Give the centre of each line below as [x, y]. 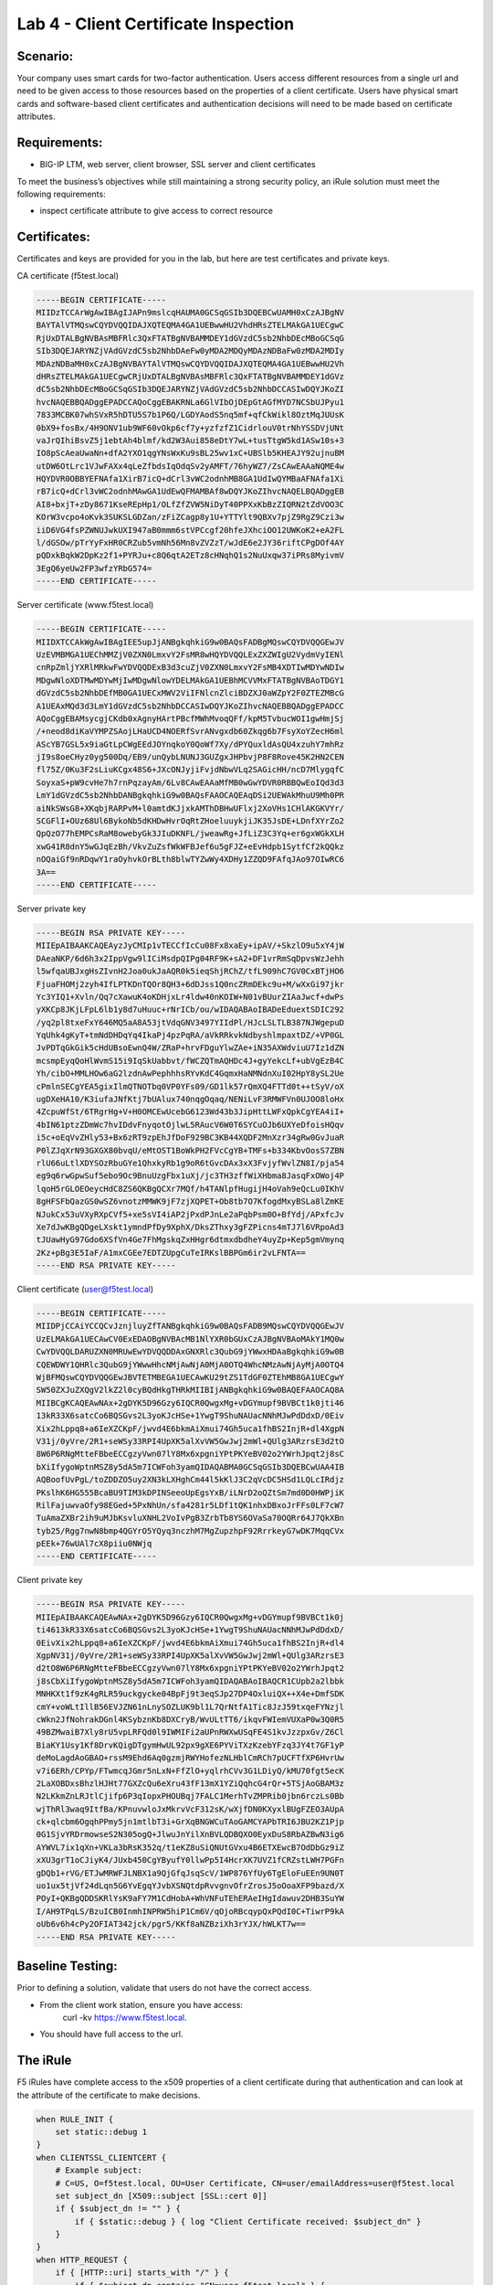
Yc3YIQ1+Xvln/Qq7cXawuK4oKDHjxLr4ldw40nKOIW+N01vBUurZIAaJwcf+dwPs [190, 997]
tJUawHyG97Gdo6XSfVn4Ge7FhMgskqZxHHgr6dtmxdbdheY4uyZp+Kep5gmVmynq [190, 1240]
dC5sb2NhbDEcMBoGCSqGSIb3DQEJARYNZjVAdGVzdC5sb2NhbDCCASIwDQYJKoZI [190, 389]
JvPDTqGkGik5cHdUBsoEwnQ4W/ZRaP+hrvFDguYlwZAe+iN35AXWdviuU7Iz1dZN [190, 1048]
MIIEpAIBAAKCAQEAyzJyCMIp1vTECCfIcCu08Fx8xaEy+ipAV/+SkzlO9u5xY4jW [190, 946]
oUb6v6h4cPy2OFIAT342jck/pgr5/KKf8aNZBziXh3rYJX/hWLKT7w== [171, 1924]
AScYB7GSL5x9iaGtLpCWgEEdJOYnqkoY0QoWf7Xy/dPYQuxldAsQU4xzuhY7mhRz [190, 744]
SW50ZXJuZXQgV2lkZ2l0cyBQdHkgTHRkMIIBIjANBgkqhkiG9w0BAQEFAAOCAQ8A [190, 1390]
